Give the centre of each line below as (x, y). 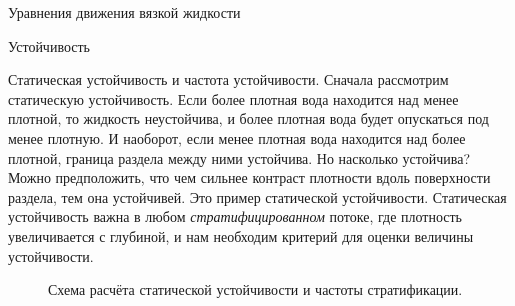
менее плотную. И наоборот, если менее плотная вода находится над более (237, 137)
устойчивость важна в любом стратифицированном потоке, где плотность (235, 216)
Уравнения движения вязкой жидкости (124, 12)
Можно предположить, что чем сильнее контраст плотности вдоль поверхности (249, 177)
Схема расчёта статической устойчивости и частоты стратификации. (255, 289)
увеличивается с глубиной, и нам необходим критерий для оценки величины (241, 235)
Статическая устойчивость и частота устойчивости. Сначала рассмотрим (228, 79)
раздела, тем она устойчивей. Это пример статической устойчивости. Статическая (257, 196)
